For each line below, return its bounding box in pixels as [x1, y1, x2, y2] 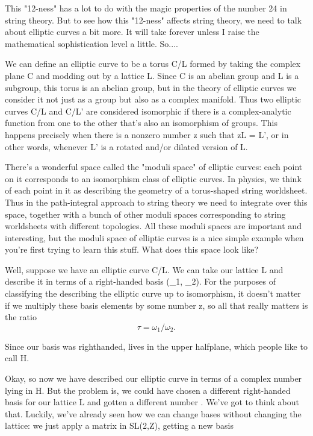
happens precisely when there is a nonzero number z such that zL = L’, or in [5, 128, 289, 141]
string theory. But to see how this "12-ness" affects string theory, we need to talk [5, 13, 302, 26]
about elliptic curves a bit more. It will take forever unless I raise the [5, 25, 259, 38]
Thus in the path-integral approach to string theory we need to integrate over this [5, 195, 308, 208]
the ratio [5, 311, 37, 323]
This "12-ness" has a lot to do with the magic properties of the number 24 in [5, 2, 287, 14]
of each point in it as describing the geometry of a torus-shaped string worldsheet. [5, 184, 308, 197]
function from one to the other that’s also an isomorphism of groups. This [5, 116, 277, 129]
